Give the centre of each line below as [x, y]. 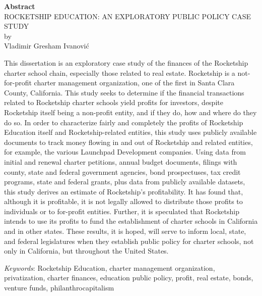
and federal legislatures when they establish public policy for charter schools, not [129, 241]
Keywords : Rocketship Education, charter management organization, [110, 267]
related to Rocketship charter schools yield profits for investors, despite [114, 102]
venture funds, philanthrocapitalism [59, 288]
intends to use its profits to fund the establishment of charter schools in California [131, 221]
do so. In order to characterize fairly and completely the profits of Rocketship [124, 122]
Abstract [20, 6]
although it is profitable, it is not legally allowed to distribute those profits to [123, 201]
